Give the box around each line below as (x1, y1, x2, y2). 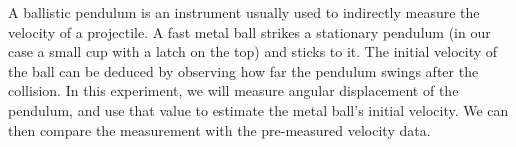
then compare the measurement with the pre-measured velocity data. (8, 119, 431, 140)
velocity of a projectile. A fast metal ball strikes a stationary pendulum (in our (8, 21, 491, 42)
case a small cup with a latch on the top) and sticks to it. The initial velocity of (8, 41, 498, 62)
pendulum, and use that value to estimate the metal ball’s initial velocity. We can (8, 99, 509, 120)
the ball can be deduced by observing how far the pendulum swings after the (8, 60, 479, 81)
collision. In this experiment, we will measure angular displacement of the (8, 80, 459, 101)
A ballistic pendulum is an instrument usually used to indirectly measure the (8, 2, 480, 22)
